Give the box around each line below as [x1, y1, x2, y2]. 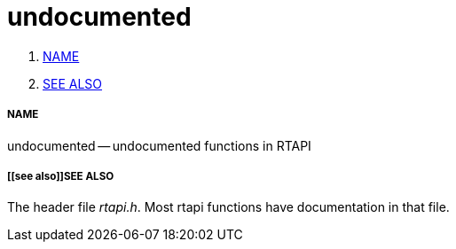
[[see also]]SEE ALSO [7, 169, 114, 183]
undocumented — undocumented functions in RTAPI [7, 137, 311, 153]
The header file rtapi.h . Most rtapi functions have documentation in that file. [7, 199, 450, 215]
